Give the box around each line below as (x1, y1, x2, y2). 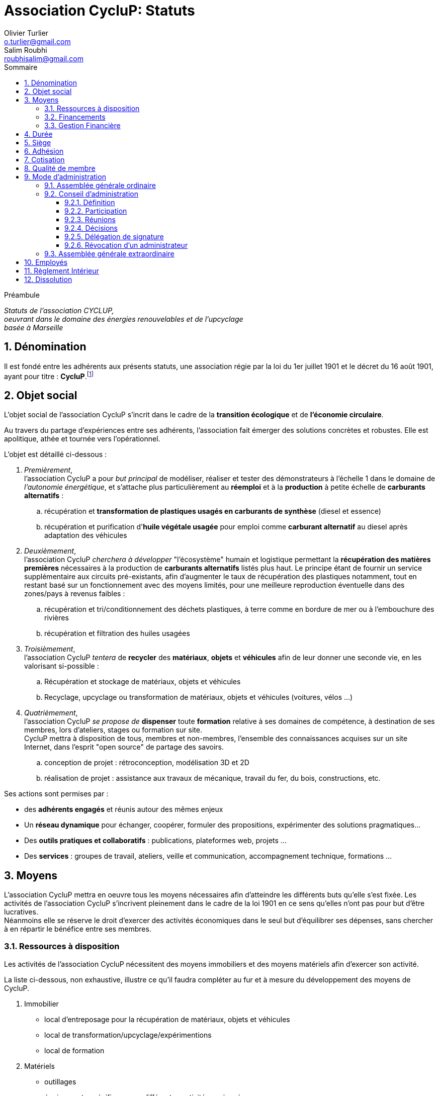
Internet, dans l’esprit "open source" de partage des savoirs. (24, 743, 224, 752)
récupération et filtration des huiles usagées (44, 629, 190, 638)
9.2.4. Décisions (64, 223, 118, 232)
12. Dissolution (24, 275, 72, 284)
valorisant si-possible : (24, 662, 99, 671)
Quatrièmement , (24, 708, 78, 717)
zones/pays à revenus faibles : (24, 589, 125, 598)
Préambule (4, 290, 40, 299)
